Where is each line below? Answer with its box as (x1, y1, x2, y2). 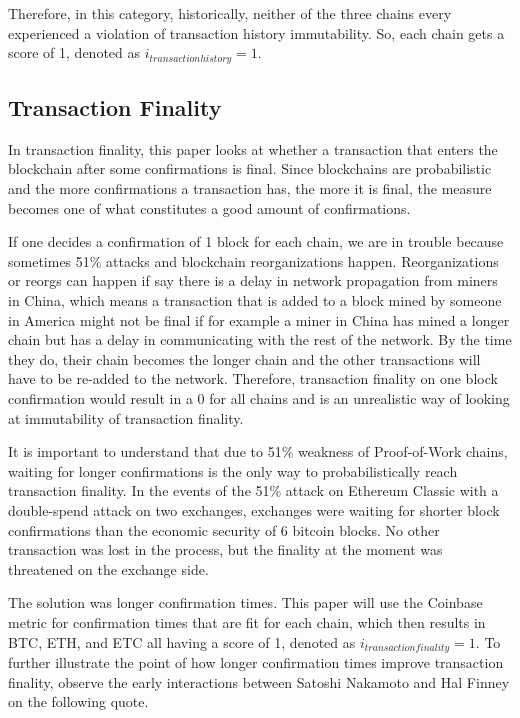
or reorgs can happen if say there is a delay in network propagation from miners (8, 270, 498, 291)
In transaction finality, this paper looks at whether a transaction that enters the (8, 138, 498, 159)
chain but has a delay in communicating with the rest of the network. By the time (8, 329, 512, 350)
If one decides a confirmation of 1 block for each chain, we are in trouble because (8, 231, 504, 252)
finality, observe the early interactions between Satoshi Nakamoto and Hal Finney (8, 671, 510, 692)
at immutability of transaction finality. (8, 407, 244, 428)
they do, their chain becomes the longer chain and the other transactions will (8, 348, 481, 369)
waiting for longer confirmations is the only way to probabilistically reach (8, 460, 458, 481)
